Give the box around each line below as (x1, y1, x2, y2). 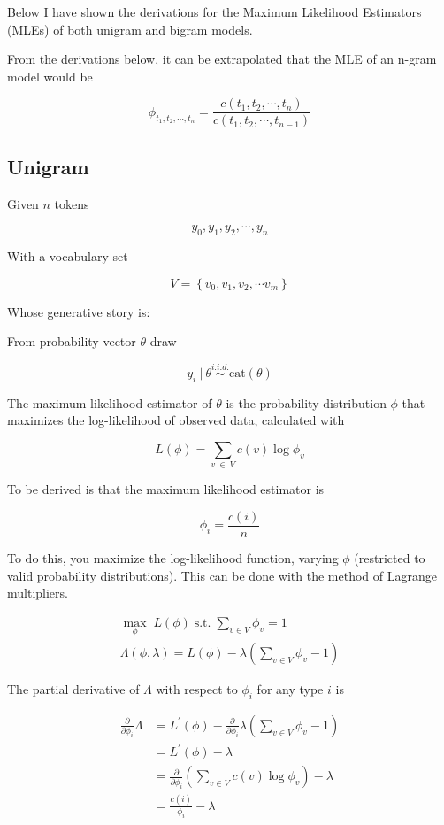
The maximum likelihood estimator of (7, 393, 212, 412)
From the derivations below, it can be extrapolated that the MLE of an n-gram (7, 50, 437, 68)
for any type (256, 680, 324, 698)
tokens (54, 194, 89, 212)
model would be (7, 66, 93, 85)
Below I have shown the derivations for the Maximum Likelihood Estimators (7, 3, 422, 20)
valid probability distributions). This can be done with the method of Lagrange (7, 566, 437, 584)
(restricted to (354, 549, 425, 567)
